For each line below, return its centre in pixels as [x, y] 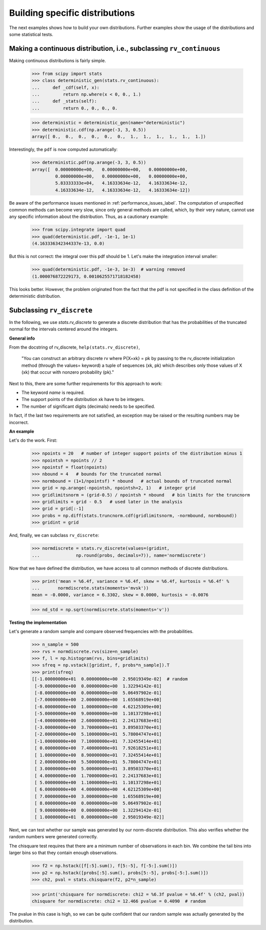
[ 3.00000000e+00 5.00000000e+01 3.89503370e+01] [98, 769]
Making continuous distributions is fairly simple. [57, 60]
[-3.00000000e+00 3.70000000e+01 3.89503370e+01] [98, 727]
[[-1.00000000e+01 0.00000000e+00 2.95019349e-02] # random [110, 679]
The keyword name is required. [53, 393]
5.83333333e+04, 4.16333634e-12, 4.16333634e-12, [121, 183]
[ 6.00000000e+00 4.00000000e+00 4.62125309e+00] [98, 789]
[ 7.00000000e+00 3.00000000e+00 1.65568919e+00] [98, 796]
